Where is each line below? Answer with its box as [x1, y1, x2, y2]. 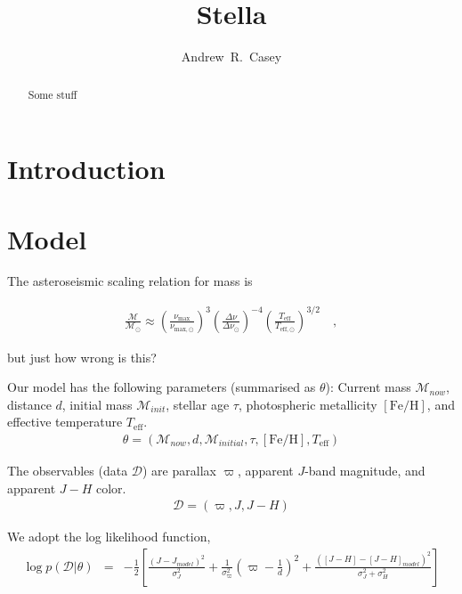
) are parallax [142, 461, 216, 480]
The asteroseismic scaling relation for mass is [7, 272, 253, 290]
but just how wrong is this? [7, 347, 157, 366]
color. [95, 478, 126, 497]
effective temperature [7, 412, 123, 431]
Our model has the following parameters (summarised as [7, 378, 316, 396]
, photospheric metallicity [238, 395, 377, 413]
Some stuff [28, 86, 77, 102]
